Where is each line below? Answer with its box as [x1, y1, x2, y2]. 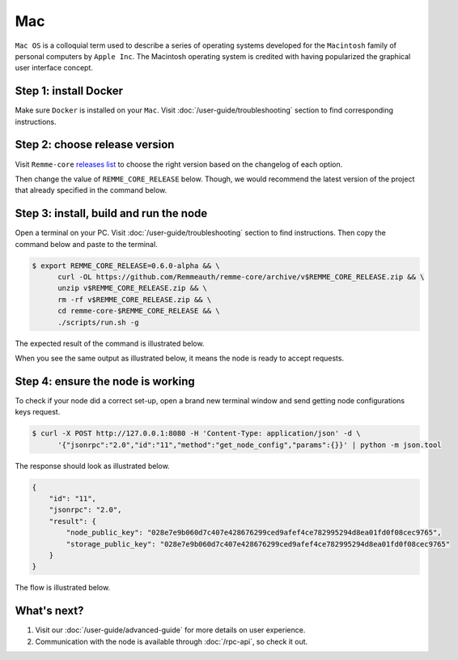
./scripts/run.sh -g [57, 317, 139, 327]
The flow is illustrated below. [15, 583, 111, 593]
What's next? [15, 604, 84, 618]
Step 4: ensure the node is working [15, 374, 196, 388]
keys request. [15, 407, 61, 417]
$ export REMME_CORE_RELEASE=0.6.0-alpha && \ [32, 261, 220, 270]
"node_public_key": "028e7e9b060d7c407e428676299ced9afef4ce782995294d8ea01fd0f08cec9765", [66, 528, 442, 538]
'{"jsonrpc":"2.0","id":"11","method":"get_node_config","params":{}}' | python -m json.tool [57, 440, 442, 449]
